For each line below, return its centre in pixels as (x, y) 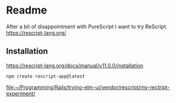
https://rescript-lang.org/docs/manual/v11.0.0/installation (75, 65)
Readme (27, 10)
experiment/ (21, 93)
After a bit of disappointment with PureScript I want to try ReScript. (87, 26)
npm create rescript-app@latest (45, 76)
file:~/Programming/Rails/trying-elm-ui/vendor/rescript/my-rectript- (88, 87)
